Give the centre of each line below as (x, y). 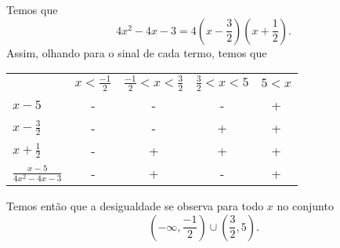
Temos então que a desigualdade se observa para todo (135, 206)
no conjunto (305, 206)
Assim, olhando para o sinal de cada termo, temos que (137, 52)
